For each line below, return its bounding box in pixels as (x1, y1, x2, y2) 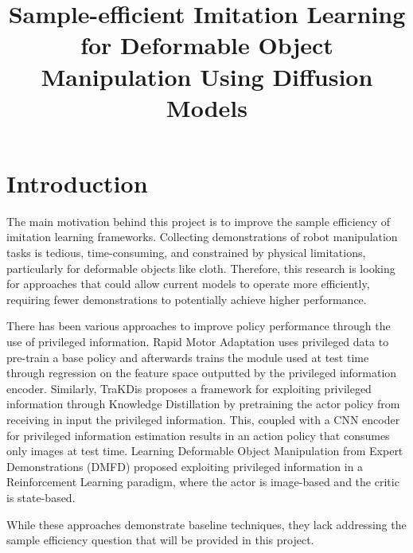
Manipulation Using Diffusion (41, 60, 373, 92)
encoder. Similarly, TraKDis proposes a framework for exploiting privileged (6, 380, 372, 396)
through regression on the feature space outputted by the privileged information (6, 364, 397, 381)
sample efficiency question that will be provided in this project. (6, 532, 314, 548)
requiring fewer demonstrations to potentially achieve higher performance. (6, 290, 367, 307)
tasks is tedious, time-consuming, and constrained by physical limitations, (6, 244, 366, 261)
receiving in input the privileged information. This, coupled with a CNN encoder (6, 411, 400, 427)
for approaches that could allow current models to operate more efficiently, (6, 275, 370, 292)
